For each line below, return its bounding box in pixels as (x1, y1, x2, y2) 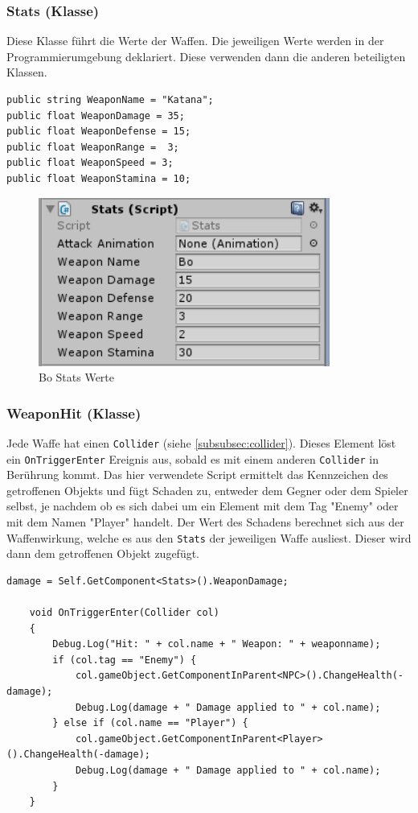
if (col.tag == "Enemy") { (52, 654, 197, 666)
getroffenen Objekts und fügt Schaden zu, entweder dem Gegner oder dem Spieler (6, 481, 408, 498)
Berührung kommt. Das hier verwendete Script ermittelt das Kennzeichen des (6, 466, 388, 483)
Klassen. (6, 64, 47, 80)
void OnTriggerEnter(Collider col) (29, 607, 219, 619)
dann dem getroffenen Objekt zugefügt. (6, 545, 200, 562)
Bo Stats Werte (39, 369, 115, 386)
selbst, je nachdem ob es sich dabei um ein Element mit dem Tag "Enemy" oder (6, 497, 399, 514)
